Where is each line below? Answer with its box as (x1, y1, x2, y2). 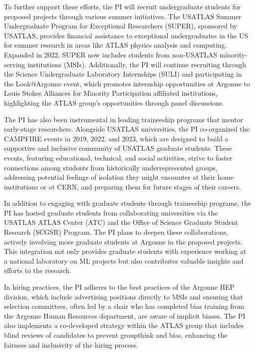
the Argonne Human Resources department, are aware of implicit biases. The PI (4, 310, 246, 321)
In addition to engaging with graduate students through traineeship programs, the (4, 198, 251, 208)
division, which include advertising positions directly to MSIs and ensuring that (4, 291, 243, 301)
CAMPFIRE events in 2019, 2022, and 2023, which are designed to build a (4, 133, 229, 143)
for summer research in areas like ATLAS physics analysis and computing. (4, 40, 227, 50)
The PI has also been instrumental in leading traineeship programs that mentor (4, 114, 243, 124)
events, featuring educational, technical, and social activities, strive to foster (4, 152, 232, 163)
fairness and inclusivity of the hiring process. (4, 339, 138, 350)
